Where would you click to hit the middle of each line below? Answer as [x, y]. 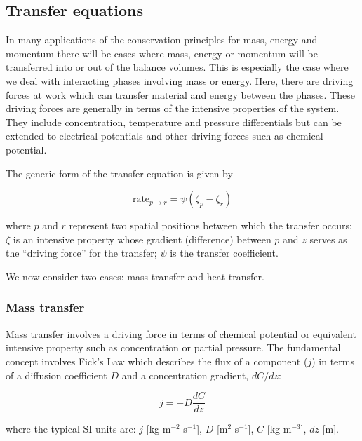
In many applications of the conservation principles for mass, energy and [162, 40]
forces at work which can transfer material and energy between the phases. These [180, 94]
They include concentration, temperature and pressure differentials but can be [174, 122]
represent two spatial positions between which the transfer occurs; [210, 225]
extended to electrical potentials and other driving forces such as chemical [165, 136]
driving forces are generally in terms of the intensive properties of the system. [173, 108]
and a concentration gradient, [185, 375]
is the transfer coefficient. [224, 253]
